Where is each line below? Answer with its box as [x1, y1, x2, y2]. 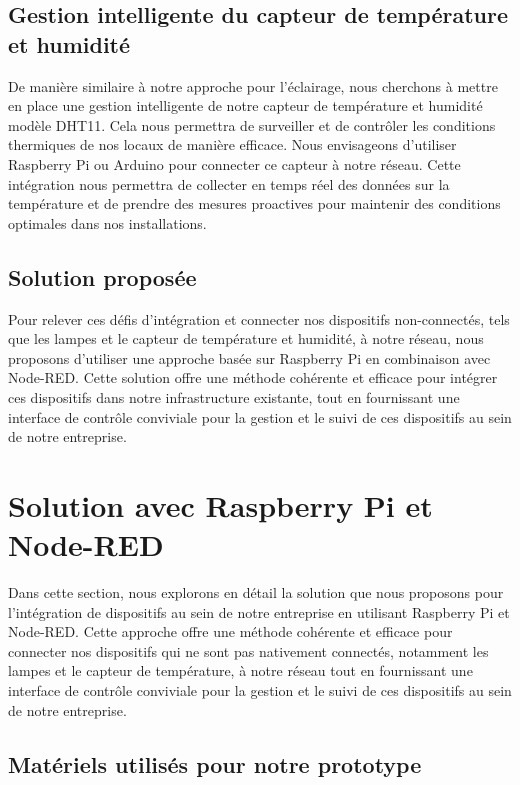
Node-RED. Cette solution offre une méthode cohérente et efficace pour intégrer [8, 367, 498, 388]
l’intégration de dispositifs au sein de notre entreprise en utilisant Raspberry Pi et [8, 601, 510, 622]
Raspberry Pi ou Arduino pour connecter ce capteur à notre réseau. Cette [8, 153, 461, 174]
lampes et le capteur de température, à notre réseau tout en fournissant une [8, 660, 473, 681]
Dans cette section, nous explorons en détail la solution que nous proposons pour [8, 582, 504, 603]
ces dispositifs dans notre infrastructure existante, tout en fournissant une [8, 386, 460, 407]
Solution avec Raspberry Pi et [8, 484, 433, 525]
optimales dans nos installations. [8, 212, 207, 233]
